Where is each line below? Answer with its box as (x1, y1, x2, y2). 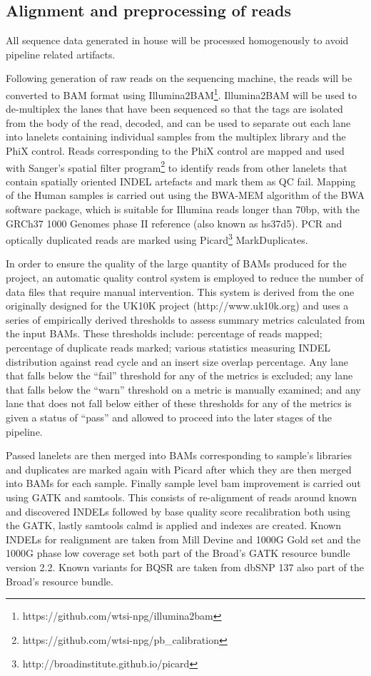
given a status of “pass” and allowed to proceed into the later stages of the (6, 410, 332, 425)
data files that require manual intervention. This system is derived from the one (6, 284, 355, 299)
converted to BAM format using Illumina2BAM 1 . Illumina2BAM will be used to (6, 85, 357, 102)
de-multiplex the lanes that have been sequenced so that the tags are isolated (6, 101, 343, 116)
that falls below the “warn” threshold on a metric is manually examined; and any (6, 381, 361, 396)
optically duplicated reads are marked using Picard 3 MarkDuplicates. (6, 230, 308, 247)
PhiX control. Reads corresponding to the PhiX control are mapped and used (6, 143, 345, 158)
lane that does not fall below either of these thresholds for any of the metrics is (6, 396, 352, 411)
